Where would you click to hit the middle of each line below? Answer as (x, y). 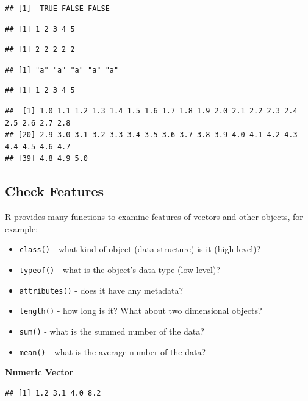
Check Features (55, 191)
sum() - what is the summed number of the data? (112, 331)
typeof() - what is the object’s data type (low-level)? (120, 269)
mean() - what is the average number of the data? (112, 351)
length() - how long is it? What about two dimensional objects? (141, 311)
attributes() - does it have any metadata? (101, 290)
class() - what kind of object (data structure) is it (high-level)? (140, 249)
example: (22, 228)
